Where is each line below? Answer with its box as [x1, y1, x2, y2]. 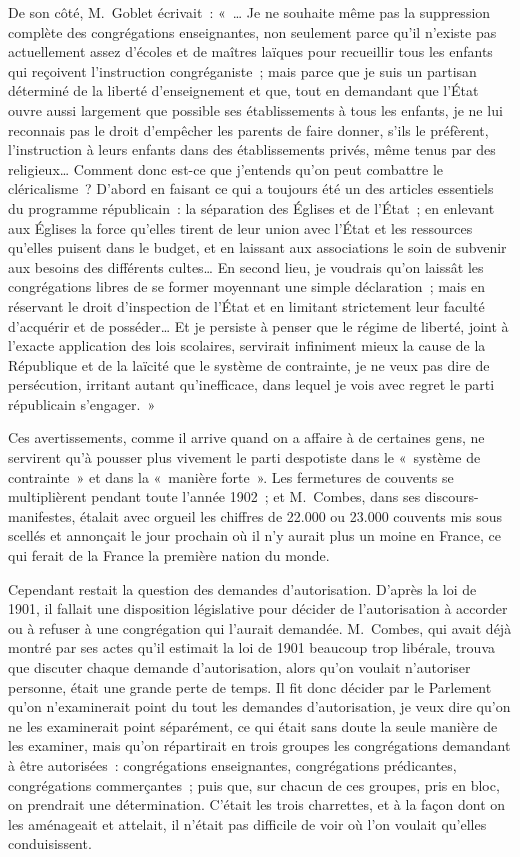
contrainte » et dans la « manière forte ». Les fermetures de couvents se [8, 466, 454, 487]
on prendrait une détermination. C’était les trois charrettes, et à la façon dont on [8, 794, 506, 815]
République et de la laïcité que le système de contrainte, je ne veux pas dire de [8, 354, 490, 375]
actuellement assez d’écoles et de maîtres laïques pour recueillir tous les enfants [8, 41, 493, 62]
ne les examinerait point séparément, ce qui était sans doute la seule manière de [8, 715, 498, 736]
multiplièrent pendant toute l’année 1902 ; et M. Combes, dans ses [8, 486, 421, 507]
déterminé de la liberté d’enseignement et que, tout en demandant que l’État [8, 80, 479, 101]
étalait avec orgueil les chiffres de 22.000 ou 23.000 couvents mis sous [80, 505, 503, 526]
